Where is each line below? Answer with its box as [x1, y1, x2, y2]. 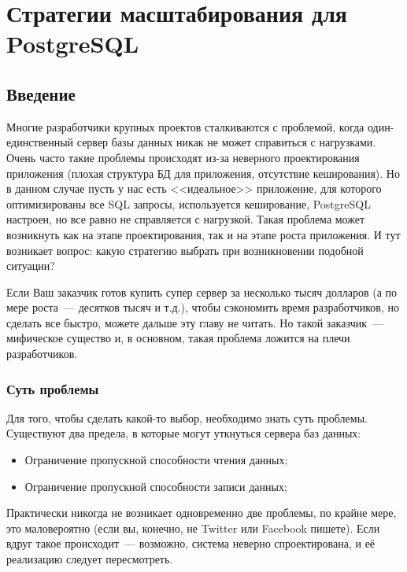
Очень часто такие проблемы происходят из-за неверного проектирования [6, 149, 360, 165]
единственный [6, 134, 74, 150]
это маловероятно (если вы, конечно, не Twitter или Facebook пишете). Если [6, 519, 380, 536]
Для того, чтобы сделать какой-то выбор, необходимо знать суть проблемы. [6, 409, 368, 426]
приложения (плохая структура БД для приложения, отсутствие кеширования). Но [6, 164, 400, 181]
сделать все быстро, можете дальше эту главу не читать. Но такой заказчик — [6, 314, 384, 330]
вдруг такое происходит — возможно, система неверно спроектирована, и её [6, 535, 376, 552]
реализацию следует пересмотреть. [6, 551, 173, 567]
